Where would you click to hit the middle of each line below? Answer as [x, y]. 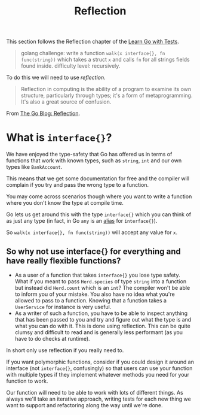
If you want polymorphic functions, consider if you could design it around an [100, 362]
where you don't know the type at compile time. [65, 203]
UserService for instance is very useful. [63, 307]
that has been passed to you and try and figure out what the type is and [103, 319]
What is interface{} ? [59, 137]
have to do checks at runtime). [53, 338]
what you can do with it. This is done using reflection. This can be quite [103, 326]
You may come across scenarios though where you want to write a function [99, 196]
